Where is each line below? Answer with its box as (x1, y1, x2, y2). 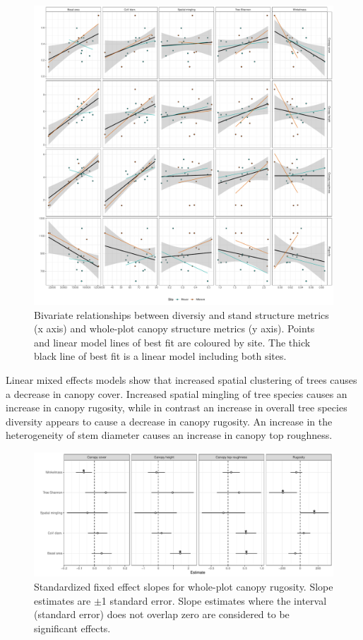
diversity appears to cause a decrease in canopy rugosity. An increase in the (6, 413, 333, 428)
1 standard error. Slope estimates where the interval (101, 593, 327, 608)
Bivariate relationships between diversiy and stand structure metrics (34, 307, 329, 322)
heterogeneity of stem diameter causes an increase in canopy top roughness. (6, 428, 333, 442)
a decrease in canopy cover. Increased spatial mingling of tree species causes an (6, 386, 347, 401)
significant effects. (34, 620, 111, 635)
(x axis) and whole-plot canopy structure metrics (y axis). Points (34, 321, 315, 336)
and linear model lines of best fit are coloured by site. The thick (34, 334, 311, 349)
